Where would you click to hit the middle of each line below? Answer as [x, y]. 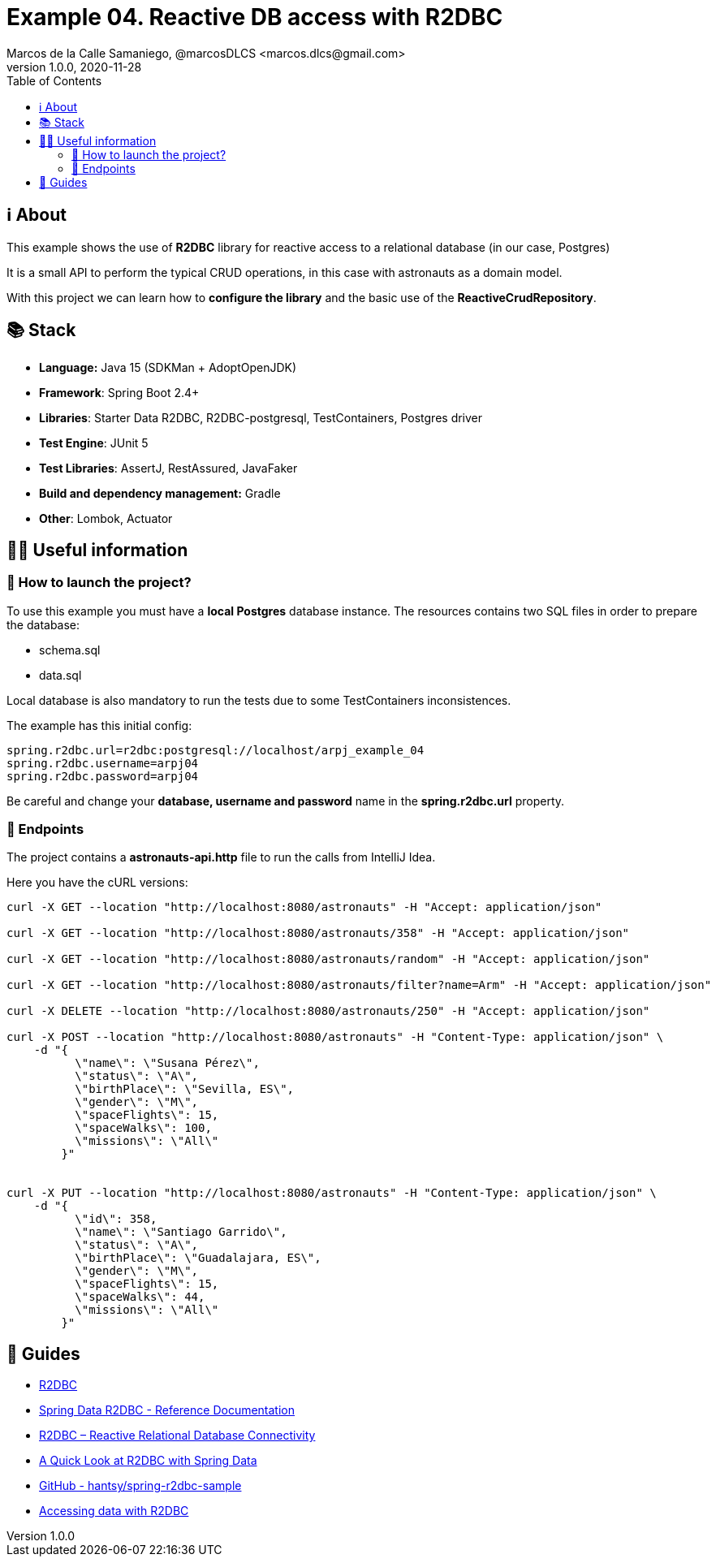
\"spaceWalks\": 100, [143, 1128]
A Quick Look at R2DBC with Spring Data [148, 1461]
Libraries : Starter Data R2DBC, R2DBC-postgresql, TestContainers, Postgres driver [261, 418]
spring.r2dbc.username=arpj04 [103, 763]
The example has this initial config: [99, 725]
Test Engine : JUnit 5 [94, 443]
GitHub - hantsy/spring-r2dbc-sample [140, 1486]
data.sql [60, 675]
